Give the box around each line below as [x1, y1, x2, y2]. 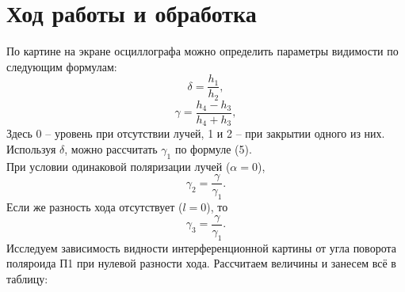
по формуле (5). [174, 140, 252, 157]
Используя [6, 140, 56, 157]
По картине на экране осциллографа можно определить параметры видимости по [6, 43, 399, 59]
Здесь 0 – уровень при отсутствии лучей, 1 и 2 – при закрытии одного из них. [6, 125, 385, 142]
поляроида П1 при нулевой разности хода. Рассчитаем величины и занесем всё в [6, 255, 396, 271]
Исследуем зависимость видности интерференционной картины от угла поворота [6, 239, 396, 256]
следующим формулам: [6, 58, 117, 74]
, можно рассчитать [64, 140, 158, 157]
